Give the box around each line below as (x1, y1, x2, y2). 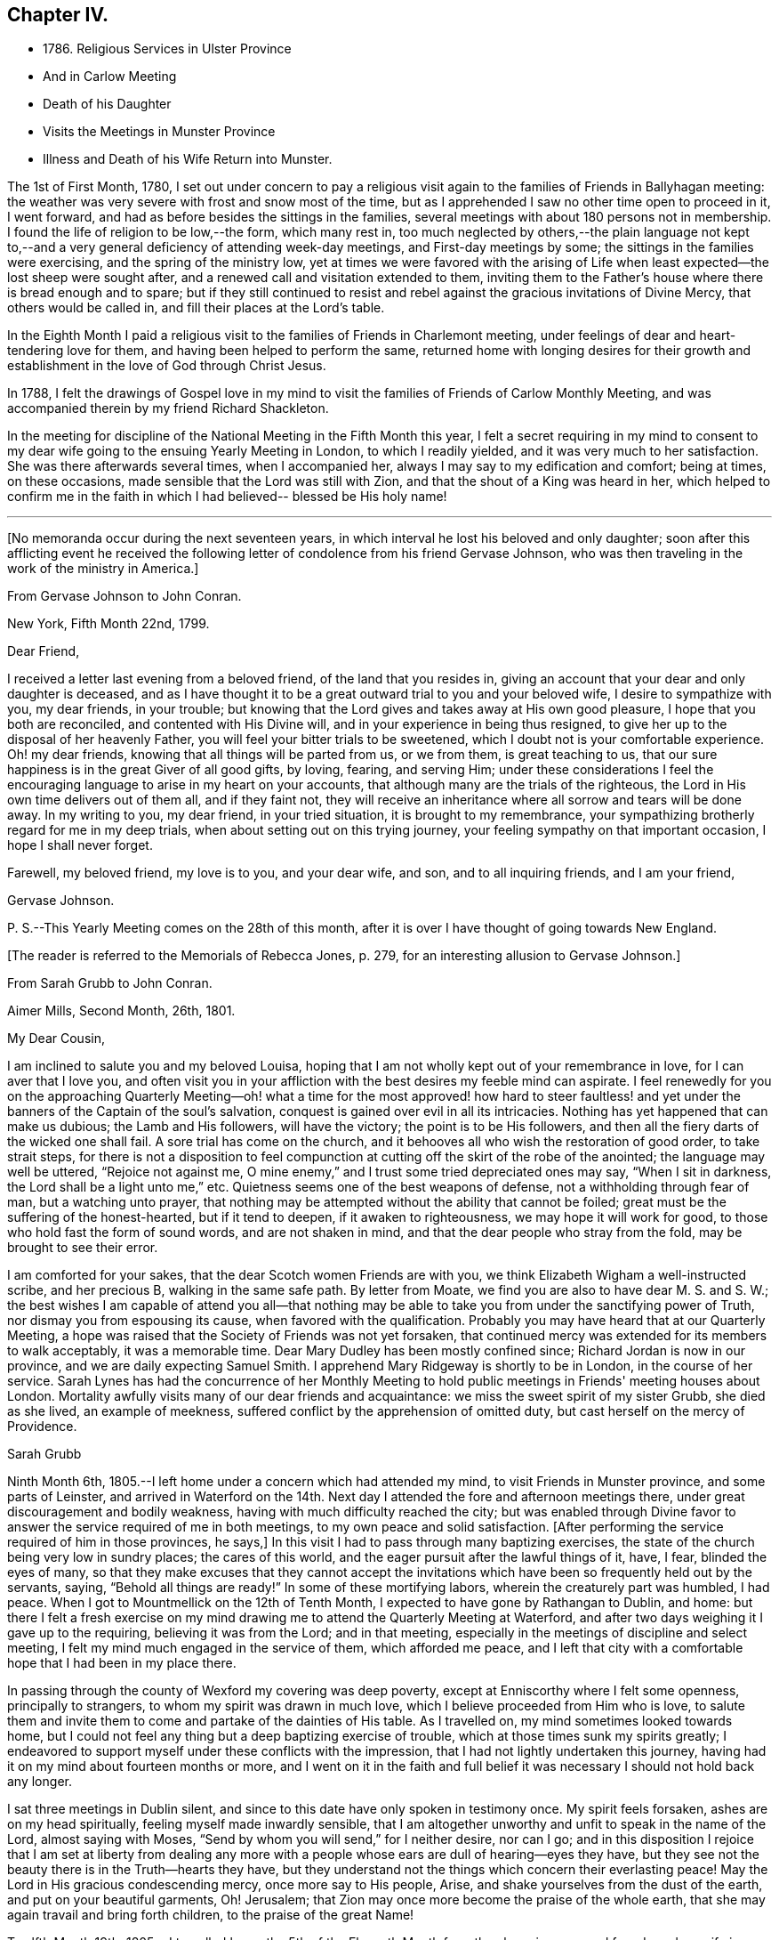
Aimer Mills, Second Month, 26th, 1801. (7, 1003, 236, 1019)
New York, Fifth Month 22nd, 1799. (7, 616, 210, 632)
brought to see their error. (7, 1240, 158, 1256)
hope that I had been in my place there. (7, 1655, 237, 1671)
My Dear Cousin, (7, 1031, 105, 1047)
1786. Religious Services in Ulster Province (43, 41, 292, 57)
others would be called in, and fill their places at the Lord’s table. (7, 300, 385, 316)
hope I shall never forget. (7, 837, 153, 853)
